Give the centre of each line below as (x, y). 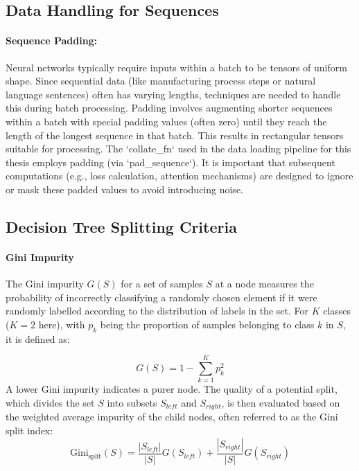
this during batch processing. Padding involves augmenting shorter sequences (169, 108)
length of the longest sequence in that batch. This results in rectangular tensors (175, 135)
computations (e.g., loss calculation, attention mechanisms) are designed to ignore (179, 176)
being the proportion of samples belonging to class (207, 324)
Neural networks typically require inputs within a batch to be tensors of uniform (176, 67)
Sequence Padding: (52, 41)
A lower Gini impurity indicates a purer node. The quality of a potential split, (172, 389)
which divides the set (50, 402)
